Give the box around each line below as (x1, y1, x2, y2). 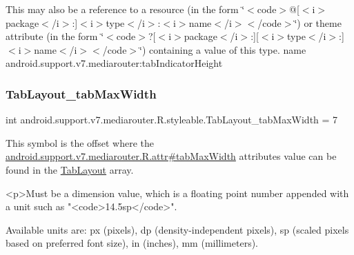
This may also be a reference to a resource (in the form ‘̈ (6, 2, 245, 16)
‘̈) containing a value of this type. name (139, 42, 306, 57)
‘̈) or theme (294, 15, 342, 30)
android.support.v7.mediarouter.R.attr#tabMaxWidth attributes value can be (6, 149, 337, 163)
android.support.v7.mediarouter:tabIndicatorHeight (6, 56, 223, 70)
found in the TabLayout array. (6, 162, 134, 176)
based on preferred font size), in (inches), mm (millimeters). (6, 236, 259, 250)
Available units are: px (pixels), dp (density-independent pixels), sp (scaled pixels (6, 222, 349, 236)
